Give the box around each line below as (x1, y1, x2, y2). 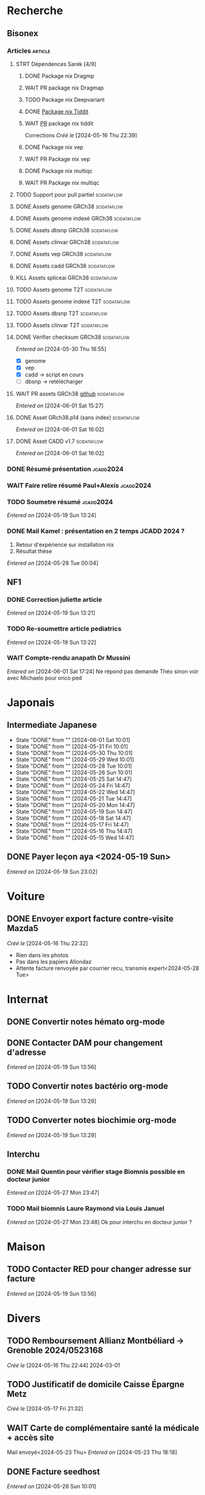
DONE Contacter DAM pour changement (7, 1037, 164, 1048)
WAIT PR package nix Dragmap (24, 84, 104, 91)
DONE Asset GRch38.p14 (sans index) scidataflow (15, 414, 140, 422)
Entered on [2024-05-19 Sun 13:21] (7, 609, 95, 616)
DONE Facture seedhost (7, 1466, 100, 1477)
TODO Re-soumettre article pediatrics (7, 624, 121, 633)
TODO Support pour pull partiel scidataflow (15, 191, 123, 198)
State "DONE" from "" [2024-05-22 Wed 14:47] (15, 788, 135, 795)
